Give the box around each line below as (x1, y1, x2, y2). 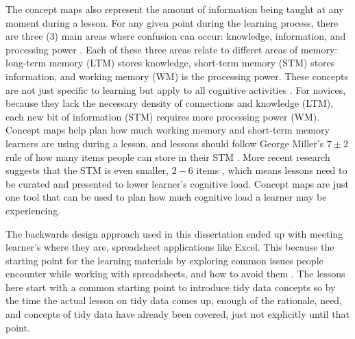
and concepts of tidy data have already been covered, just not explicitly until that (5, 307, 350, 321)
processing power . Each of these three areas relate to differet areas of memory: (5, 42, 338, 56)
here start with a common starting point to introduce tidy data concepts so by (5, 279, 336, 294)
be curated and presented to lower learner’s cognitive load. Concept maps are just (5, 176, 350, 190)
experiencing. (5, 203, 61, 217)
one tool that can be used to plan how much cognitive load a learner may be (5, 190, 327, 204)
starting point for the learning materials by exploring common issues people (5, 253, 323, 267)
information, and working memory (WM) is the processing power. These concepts (5, 68, 348, 83)
